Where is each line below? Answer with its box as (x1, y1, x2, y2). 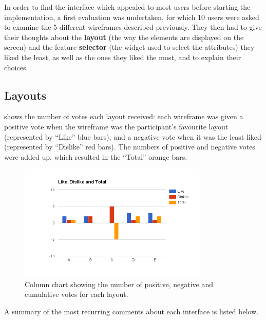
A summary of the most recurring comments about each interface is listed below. (4, 306, 259, 316)
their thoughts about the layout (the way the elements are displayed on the (4, 31, 244, 42)
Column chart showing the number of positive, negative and (25, 278, 213, 289)
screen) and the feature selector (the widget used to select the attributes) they (4, 42, 255, 52)
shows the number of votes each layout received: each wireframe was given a (4, 111, 243, 122)
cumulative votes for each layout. (25, 289, 128, 299)
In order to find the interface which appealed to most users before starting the (4, 2, 251, 12)
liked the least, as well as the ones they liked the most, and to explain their (4, 51, 241, 62)
